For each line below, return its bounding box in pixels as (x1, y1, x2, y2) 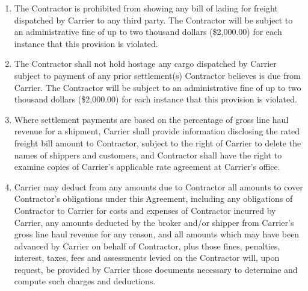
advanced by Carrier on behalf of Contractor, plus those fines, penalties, (14, 239, 280, 252)
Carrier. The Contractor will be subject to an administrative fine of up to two (14, 81, 301, 93)
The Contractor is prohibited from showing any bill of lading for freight (14, 2, 278, 14)
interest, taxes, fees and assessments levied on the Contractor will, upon (14, 251, 280, 264)
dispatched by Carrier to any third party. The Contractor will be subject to (14, 13, 293, 26)
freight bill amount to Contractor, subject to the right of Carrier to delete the (14, 136, 301, 149)
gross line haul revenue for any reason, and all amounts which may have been (14, 228, 300, 240)
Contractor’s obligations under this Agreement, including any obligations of (14, 192, 293, 205)
